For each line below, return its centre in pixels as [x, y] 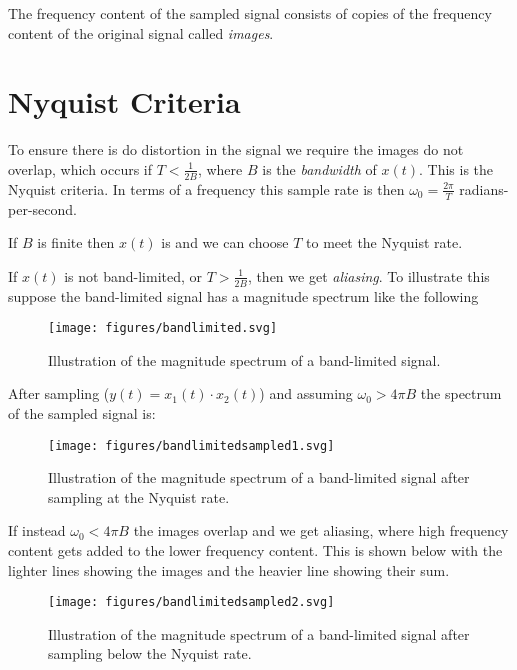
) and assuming [306, 393]
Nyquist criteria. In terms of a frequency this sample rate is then [206, 188]
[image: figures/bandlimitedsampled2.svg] [191, 602]
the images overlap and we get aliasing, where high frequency [321, 530]
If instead [37, 530]
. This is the [456, 168]
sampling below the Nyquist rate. [150, 653]
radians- [484, 188]
